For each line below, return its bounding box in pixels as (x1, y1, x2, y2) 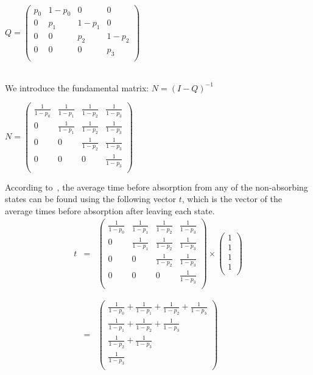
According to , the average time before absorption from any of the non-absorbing (5, 180, 308, 193)
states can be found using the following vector (5, 192, 177, 205)
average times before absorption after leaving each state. (5, 204, 215, 217)
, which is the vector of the (181, 192, 282, 205)
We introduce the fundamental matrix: (5, 81, 149, 94)
